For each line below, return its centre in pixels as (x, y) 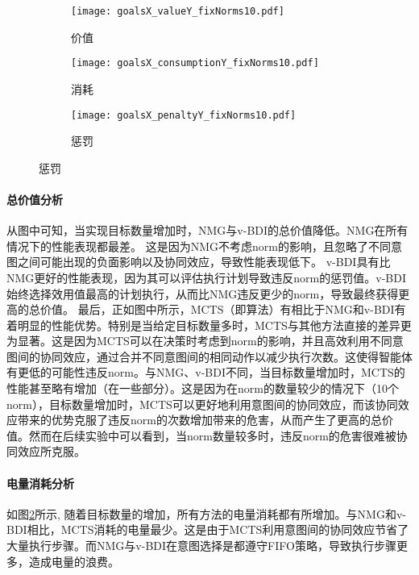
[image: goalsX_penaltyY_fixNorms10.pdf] (184, 115)
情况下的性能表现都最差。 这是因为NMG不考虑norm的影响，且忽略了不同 (199, 246)
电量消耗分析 (40, 483)
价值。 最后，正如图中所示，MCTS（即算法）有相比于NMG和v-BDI (217, 309)
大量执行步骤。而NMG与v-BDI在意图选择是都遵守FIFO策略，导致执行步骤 (201, 546)
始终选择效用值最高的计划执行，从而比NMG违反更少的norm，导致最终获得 (203, 293)
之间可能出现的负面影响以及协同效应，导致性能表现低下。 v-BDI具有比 (204, 262)
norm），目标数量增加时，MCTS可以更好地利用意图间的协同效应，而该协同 (202, 404)
